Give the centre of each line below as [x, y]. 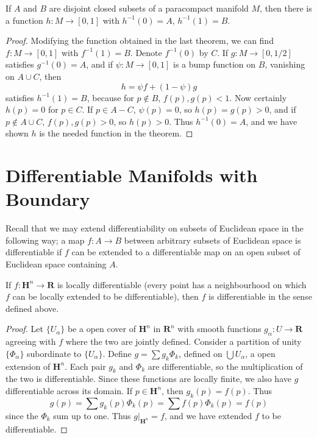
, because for [110, 97]
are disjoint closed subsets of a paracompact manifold [149, 8]
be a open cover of [102, 329]
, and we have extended [208, 415]
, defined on [201, 353]
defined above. [32, 308]
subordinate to [54, 353]
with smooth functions [219, 329]
